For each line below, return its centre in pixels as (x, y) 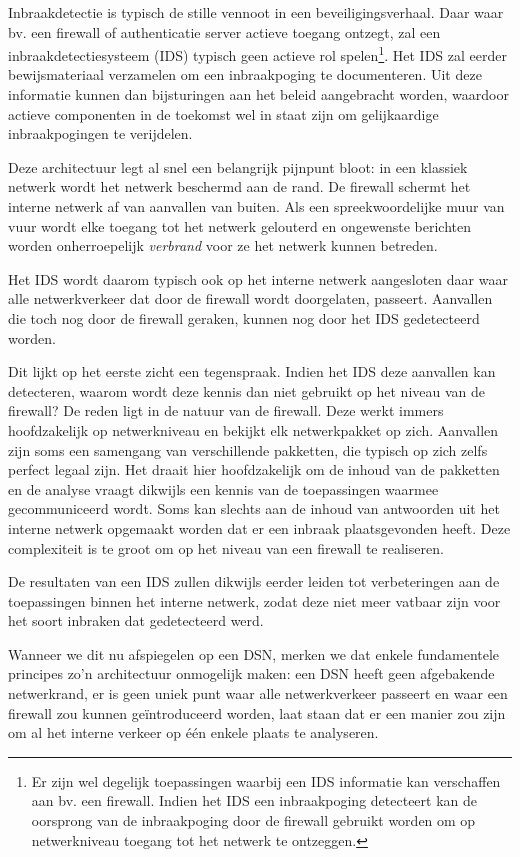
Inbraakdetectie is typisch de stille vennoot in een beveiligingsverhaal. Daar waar (256, 12)
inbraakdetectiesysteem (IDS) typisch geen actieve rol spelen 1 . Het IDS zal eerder (257, 53)
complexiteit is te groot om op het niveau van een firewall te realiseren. (226, 547)
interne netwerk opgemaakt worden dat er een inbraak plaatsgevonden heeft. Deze (259, 527)
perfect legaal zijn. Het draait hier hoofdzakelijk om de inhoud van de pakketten (254, 469)
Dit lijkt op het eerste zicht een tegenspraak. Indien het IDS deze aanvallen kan (252, 371)
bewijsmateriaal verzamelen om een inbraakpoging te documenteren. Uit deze (245, 74)
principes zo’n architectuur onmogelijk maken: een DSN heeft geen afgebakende (251, 673)
